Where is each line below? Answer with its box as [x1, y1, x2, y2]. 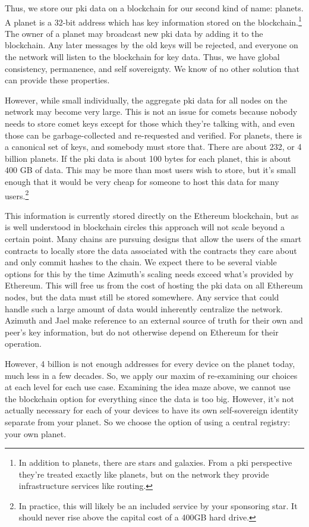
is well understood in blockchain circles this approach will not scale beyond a [5, 221, 285, 233]
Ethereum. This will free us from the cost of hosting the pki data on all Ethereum [5, 279, 303, 291]
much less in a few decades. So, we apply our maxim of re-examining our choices [5, 369, 298, 381]
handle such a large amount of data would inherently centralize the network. [5, 302, 283, 315]
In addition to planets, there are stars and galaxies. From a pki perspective [18, 456, 292, 469]
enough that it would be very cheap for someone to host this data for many [5, 175, 279, 187]
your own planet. [5, 427, 67, 440]
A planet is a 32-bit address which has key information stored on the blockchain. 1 [5, 14, 302, 28]
